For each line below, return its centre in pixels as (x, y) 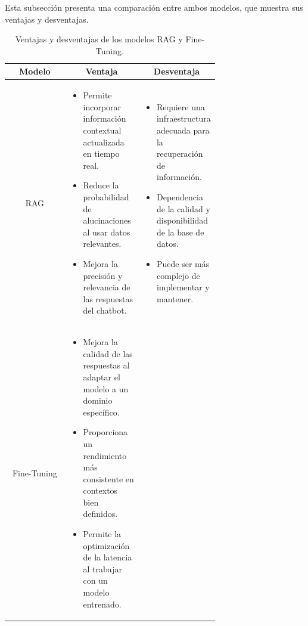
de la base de (180, 232)
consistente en (108, 478)
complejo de (178, 275)
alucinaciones (107, 220)
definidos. (100, 514)
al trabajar (102, 568)
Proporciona (105, 432)
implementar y (183, 287)
